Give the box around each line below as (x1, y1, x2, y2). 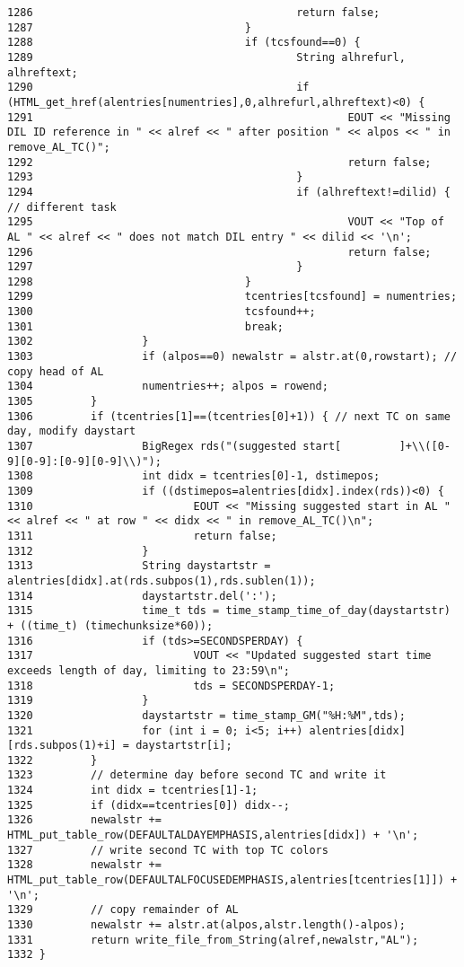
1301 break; (7, 320, 284, 333)
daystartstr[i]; (136, 739, 232, 752)
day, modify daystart (7, 425, 136, 438)
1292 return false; (7, 155, 432, 169)
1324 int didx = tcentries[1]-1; (7, 784, 258, 797)
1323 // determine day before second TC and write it (7, 769, 387, 782)
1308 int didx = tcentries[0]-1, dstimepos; (7, 470, 381, 483)
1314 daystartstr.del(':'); (7, 589, 277, 602)
